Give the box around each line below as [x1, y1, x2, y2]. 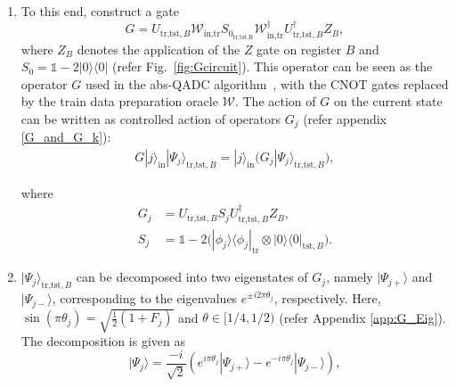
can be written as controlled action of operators [20, 109, 281, 128]
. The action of [234, 92, 316, 111]
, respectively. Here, [273, 289, 381, 308]
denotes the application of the [77, 39, 240, 58]
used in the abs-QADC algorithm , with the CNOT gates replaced [85, 74, 449, 93]
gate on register [256, 39, 342, 58]
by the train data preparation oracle [20, 92, 218, 111]
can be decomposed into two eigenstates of [76, 268, 308, 286]
